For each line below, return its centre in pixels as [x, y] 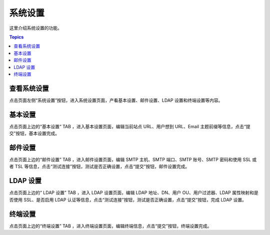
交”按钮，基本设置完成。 [34, 133]
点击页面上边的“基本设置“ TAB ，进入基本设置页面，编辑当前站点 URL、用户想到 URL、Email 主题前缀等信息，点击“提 [130, 126]
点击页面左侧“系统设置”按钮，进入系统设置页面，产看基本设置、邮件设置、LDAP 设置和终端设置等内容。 [116, 100]
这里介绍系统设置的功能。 [35, 28]
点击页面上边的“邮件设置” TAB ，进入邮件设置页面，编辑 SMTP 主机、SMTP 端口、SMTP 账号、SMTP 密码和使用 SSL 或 [133, 159]
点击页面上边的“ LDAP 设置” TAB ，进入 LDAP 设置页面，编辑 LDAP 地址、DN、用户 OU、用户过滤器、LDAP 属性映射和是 [134, 193]
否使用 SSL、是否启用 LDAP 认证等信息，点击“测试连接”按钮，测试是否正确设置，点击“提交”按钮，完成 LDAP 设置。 [128, 200]
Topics [16, 37]
